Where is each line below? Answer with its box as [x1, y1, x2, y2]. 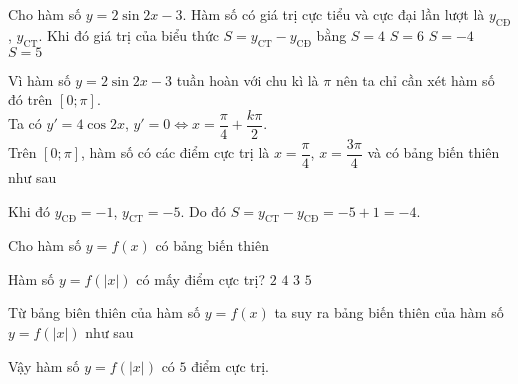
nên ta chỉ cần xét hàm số [335, 69, 495, 90]
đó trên [8, 89, 53, 110]
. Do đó [180, 200, 227, 221]
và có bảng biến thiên [367, 142, 500, 163]
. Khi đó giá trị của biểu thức [38, 24, 219, 45]
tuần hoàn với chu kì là [176, 69, 319, 90]
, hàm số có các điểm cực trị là [80, 142, 270, 163]
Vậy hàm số [8, 355, 80, 376]
